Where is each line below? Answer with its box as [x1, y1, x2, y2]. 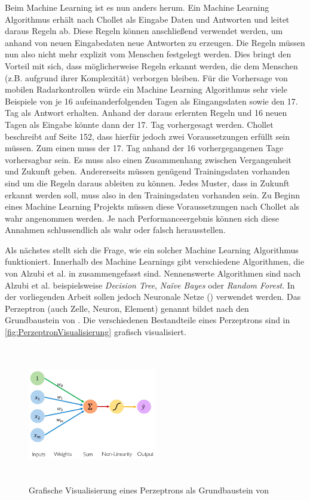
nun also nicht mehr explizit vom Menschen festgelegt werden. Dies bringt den [5, 48, 291, 60]
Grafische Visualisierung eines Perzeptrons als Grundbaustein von [29, 483, 269, 496]
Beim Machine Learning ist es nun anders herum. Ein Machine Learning [5, 1, 269, 13]
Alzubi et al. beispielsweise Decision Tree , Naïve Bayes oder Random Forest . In [5, 278, 295, 291]
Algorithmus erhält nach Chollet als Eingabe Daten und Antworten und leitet [5, 13, 290, 25]
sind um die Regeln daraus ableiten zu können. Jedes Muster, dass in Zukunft [5, 176, 290, 189]
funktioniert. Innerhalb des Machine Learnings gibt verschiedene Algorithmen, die [5, 255, 305, 268]
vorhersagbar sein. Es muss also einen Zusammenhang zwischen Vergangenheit [5, 153, 292, 165]
